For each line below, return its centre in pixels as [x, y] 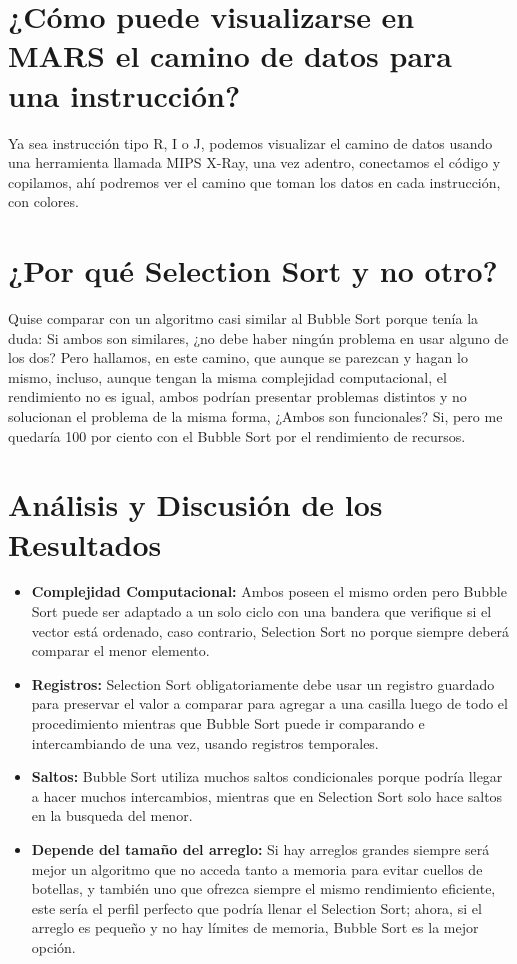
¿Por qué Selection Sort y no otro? [253, 270]
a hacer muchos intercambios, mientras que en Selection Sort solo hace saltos [267, 795]
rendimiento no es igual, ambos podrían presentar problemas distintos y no [237, 396]
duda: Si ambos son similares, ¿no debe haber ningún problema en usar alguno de [258, 337]
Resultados [85, 543]
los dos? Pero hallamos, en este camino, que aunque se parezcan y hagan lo [238, 357]
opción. [53, 946]
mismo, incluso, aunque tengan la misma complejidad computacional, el [227, 376]
